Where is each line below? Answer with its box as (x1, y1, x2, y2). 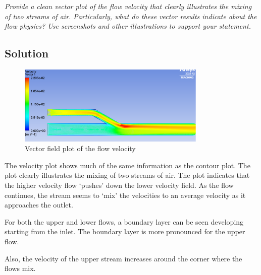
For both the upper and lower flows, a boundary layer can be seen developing (5, 216, 244, 227)
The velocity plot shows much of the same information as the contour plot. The (5, 160, 250, 170)
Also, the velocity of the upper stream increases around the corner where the (5, 253, 242, 263)
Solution (5, 45, 49, 61)
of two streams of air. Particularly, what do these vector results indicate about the (5, 11, 257, 21)
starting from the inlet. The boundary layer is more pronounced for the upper (5, 226, 245, 237)
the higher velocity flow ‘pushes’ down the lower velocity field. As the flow (5, 179, 234, 190)
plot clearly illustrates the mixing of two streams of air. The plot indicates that (5, 170, 250, 180)
